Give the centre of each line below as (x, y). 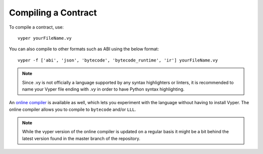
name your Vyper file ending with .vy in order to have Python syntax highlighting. (103, 89)
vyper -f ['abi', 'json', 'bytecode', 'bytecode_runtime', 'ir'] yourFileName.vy (118, 60)
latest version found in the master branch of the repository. (81, 139)
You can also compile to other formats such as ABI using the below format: (84, 49)
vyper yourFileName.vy (45, 38)
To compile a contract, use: (36, 27)
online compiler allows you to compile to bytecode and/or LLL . (73, 109)
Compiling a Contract (53, 13)
